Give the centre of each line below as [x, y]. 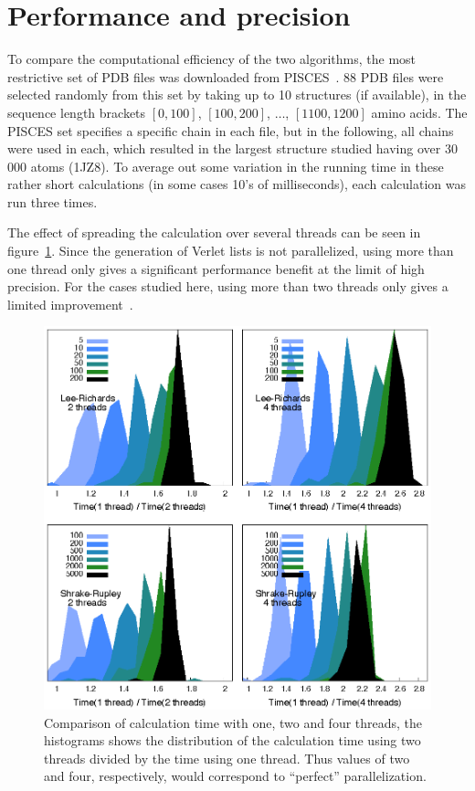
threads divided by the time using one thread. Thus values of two [227, 758]
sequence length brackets [77, 112]
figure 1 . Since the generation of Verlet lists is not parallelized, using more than [231, 251]
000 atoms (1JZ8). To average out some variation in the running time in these [226, 166]
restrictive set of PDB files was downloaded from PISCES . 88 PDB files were [226, 76]
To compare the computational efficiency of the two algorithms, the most [212, 59]
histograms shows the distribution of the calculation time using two [232, 740]
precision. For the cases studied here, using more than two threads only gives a [228, 286]
